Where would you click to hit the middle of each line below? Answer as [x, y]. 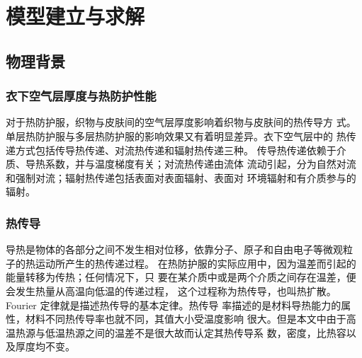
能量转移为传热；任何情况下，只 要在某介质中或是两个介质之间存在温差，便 [181, 277]
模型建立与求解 [75, 16]
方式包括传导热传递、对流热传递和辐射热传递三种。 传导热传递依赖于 [176, 150]
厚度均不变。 [45, 346]
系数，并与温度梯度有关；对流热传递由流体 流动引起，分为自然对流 [200, 164]
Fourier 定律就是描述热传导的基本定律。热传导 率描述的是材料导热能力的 [174, 305]
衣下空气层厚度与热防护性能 [81, 96]
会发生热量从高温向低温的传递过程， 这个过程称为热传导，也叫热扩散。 [171, 290]
